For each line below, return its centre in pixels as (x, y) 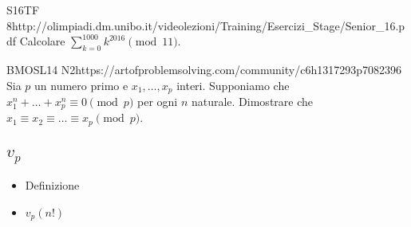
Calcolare (42, 41)
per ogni (158, 102)
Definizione (52, 184)
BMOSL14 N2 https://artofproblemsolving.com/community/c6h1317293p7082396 (204, 69)
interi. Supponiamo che (233, 85)
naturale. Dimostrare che (252, 102)
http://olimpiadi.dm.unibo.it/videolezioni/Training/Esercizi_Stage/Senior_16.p (209, 25)
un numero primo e (81, 85)
